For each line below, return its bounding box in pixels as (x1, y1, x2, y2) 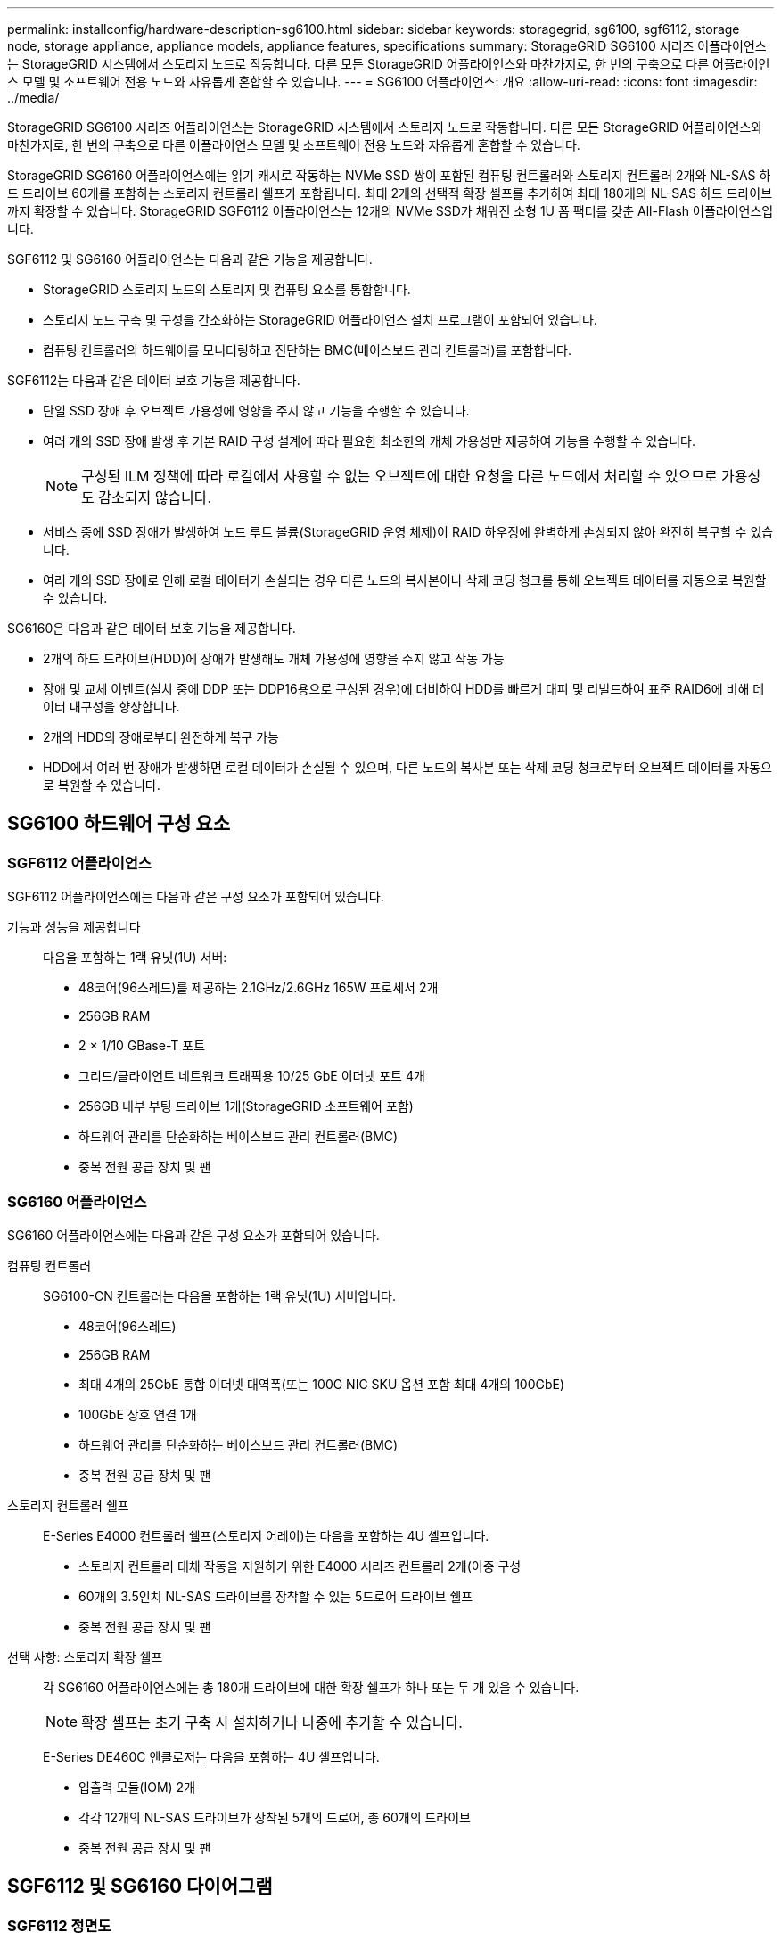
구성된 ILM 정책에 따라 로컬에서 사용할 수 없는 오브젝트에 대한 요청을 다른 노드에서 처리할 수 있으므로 (81, 467, 718, 485)
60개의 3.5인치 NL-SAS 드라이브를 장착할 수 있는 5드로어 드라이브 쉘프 (78, 1588, 473, 1604)
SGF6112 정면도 (7, 1916, 111, 1935)
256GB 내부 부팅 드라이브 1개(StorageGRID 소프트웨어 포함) (78, 1098, 414, 1114)
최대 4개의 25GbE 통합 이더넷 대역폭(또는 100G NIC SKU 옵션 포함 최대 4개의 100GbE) (78, 1376, 565, 1392)
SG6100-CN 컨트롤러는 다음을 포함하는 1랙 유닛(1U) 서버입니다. (43, 1287, 396, 1303)
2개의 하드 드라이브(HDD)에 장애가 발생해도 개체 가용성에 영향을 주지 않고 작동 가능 (43, 651, 505, 666)
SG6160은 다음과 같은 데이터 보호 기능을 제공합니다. (7, 621, 296, 636)
